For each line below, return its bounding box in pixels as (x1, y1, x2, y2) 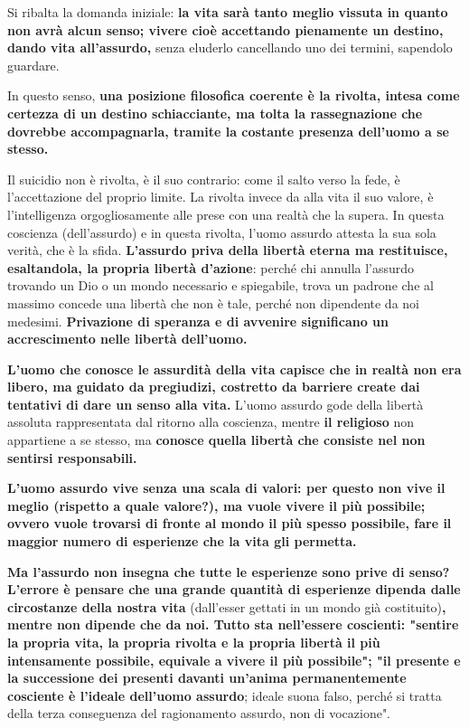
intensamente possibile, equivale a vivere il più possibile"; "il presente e (7, 650, 461, 669)
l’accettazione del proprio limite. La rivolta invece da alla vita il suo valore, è (7, 187, 434, 206)
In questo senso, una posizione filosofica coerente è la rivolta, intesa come (7, 86, 460, 105)
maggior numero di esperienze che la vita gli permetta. (7, 532, 357, 551)
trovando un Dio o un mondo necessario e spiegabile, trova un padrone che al (7, 276, 434, 295)
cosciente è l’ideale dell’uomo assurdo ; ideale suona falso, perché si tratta (7, 685, 442, 704)
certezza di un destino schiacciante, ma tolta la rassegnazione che (7, 103, 423, 122)
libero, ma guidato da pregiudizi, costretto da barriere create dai (7, 377, 420, 396)
